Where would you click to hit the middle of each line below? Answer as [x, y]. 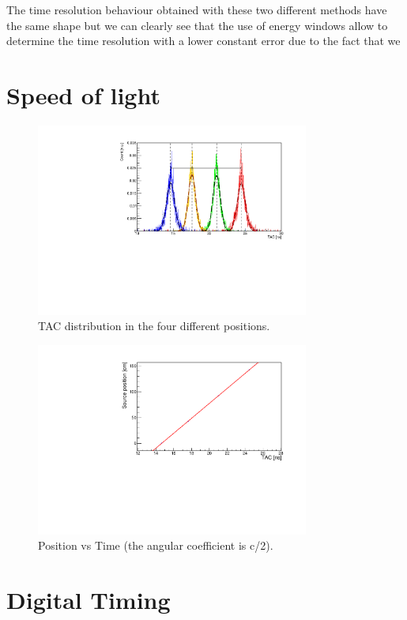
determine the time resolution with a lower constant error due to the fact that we [203, 41]
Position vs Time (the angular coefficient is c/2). [156, 545]
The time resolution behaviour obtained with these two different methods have [197, 9]
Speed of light [83, 94]
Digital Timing [89, 599]
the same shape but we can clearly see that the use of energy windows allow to [197, 25]
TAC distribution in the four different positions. [154, 326]
